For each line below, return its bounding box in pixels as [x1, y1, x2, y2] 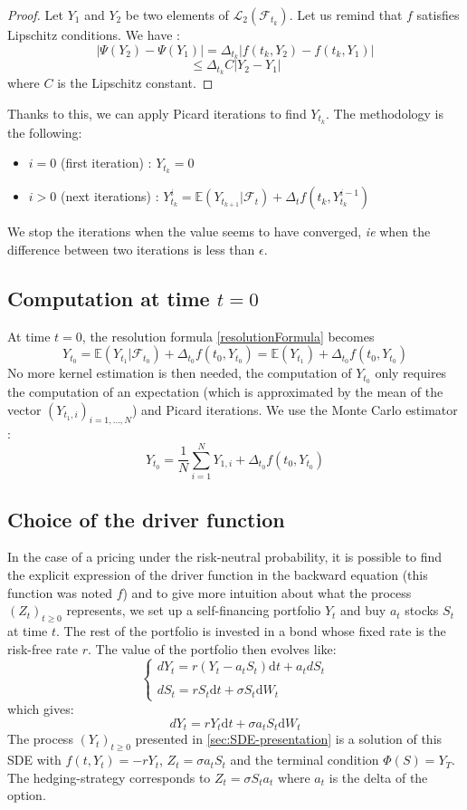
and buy [340, 601, 386, 620]
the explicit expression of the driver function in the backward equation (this [7, 564, 428, 583]
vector [7, 400, 42, 419]
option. [7, 786, 46, 805]
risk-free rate [7, 639, 78, 658]
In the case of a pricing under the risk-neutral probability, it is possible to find [7, 547, 443, 566]
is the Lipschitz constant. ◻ [57, 73, 214, 92]
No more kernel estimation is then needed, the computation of [7, 363, 352, 382]
